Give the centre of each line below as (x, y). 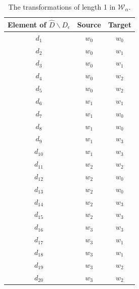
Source (89, 24)
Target (120, 24)
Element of (27, 24)
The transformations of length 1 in (62, 7)
